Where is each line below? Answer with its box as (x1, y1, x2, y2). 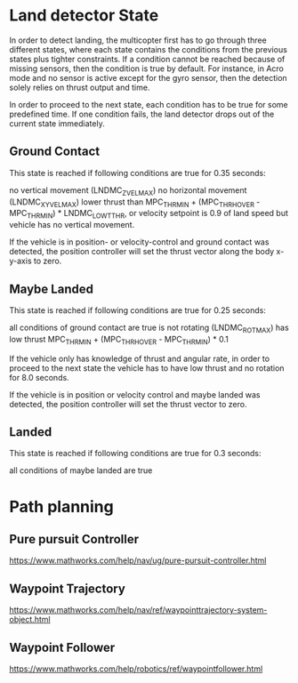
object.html (9, 615, 51, 625)
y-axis (9, 255, 33, 267)
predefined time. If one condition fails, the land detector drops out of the (9, 108, 275, 119)
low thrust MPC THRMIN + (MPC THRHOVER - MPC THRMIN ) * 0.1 (9, 333, 229, 347)
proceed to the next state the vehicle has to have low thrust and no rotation (9, 362, 285, 374)
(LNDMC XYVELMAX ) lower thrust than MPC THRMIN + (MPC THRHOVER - (9, 197, 261, 209)
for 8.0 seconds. (9, 372, 69, 382)
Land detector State (9, 5, 159, 26)
